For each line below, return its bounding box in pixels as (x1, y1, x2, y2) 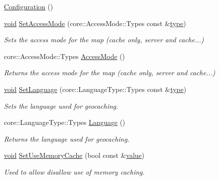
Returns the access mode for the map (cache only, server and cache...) (4, 67, 216, 78)
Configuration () (4, 1, 53, 11)
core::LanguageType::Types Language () (4, 117, 125, 127)
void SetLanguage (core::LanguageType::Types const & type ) (4, 84, 187, 94)
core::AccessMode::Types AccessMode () (4, 51, 125, 61)
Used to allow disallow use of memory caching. (4, 166, 145, 177)
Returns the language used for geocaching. (4, 133, 129, 144)
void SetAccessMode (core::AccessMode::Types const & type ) (4, 18, 186, 28)
